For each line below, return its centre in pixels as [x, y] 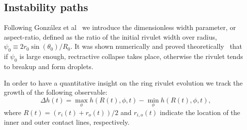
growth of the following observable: [56, 92]
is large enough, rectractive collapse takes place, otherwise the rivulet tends [131, 56]
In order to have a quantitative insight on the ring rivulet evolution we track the [123, 82]
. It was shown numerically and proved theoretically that [156, 46]
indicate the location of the [200, 112]
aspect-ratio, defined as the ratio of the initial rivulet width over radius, [110, 36]
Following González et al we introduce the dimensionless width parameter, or [120, 27]
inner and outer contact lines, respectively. [67, 122]
